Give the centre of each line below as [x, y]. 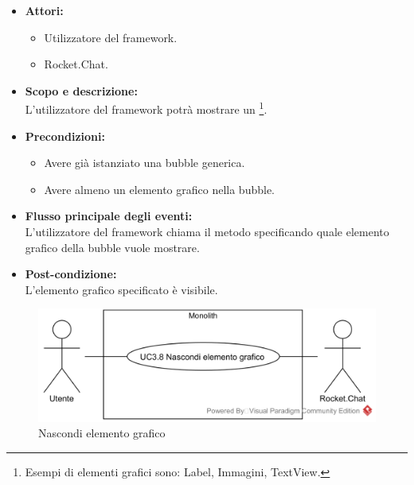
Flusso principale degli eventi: [109, 216]
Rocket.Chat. [76, 64]
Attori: [44, 10]
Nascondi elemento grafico [102, 433]
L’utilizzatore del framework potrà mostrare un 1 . [146, 108]
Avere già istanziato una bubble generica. [145, 163]
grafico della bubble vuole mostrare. [112, 247]
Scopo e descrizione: [81, 90]
